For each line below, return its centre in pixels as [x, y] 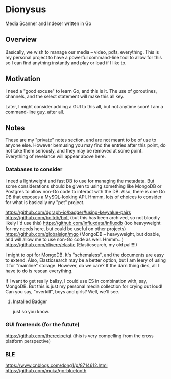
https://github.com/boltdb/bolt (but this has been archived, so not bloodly [83, 217]
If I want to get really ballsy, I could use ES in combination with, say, [76, 281]
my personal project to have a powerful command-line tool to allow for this [84, 57]
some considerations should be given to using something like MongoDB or [83, 186]
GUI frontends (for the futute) [42, 324]
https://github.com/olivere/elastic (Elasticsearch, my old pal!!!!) [71, 245]
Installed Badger [30, 301]
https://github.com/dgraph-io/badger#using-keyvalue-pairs [68, 212]
